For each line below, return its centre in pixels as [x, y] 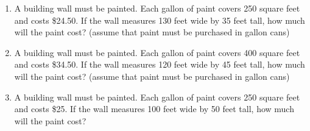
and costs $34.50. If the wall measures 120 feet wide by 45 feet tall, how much [160, 64]
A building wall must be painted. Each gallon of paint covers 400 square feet [157, 52]
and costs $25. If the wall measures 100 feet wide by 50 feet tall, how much [154, 109]
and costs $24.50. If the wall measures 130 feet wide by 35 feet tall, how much [160, 20]
